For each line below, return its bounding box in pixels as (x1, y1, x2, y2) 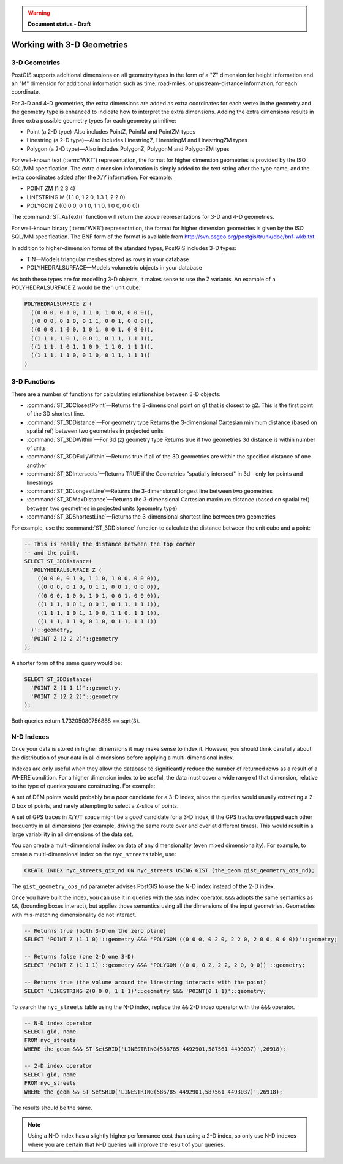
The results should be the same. (11, 1104, 93, 1111)
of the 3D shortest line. (26, 410, 85, 417)
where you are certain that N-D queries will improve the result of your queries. (28, 1141, 225, 1148)
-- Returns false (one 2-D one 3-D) (24, 953, 135, 960)
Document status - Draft (28, 20, 91, 28)
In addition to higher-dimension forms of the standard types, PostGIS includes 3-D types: (11, 244, 237, 251)
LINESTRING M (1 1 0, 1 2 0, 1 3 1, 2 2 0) (26, 193, 126, 200)
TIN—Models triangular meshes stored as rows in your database (26, 255, 189, 263)
